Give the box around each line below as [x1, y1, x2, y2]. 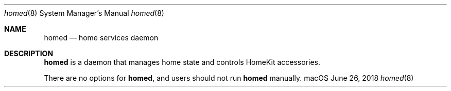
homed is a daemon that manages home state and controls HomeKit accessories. [44, 58, 320, 66]
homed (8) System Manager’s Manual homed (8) [4, 9, 164, 17]
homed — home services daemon [44, 33, 159, 42]
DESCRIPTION [4, 49, 54, 58]
